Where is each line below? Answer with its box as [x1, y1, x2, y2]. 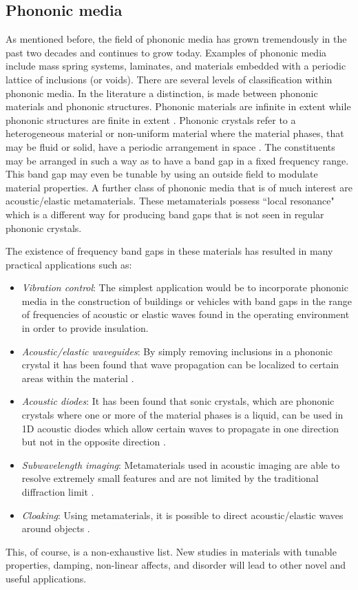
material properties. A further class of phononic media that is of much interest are [6, 180, 352, 194]
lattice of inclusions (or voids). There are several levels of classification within [6, 72, 333, 86]
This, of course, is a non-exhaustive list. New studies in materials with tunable [6, 544, 337, 558]
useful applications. [6, 571, 87, 585]
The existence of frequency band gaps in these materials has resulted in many [6, 244, 333, 258]
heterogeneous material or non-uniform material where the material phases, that [6, 126, 344, 140]
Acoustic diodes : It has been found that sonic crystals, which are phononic [21, 394, 335, 408]
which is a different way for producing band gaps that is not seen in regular [6, 207, 324, 221]
